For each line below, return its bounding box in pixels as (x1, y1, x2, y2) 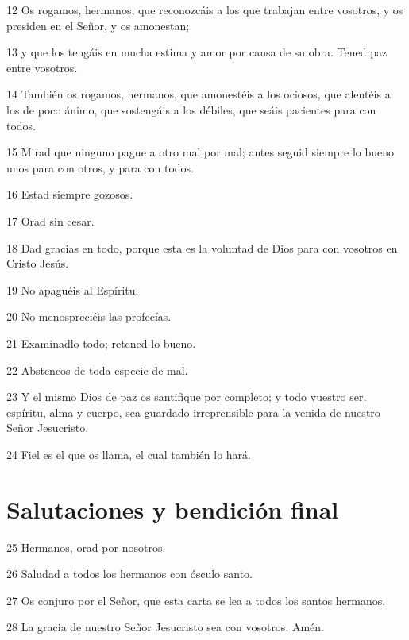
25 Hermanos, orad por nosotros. (6, 538, 166, 555)
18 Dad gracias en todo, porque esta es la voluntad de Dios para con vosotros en (6, 239, 398, 256)
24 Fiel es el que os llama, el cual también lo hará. (6, 445, 251, 462)
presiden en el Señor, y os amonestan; (6, 17, 190, 33)
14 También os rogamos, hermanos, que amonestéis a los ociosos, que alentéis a (6, 86, 391, 102)
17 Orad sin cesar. (6, 212, 95, 229)
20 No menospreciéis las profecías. (6, 308, 172, 325)
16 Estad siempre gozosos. (6, 186, 133, 202)
